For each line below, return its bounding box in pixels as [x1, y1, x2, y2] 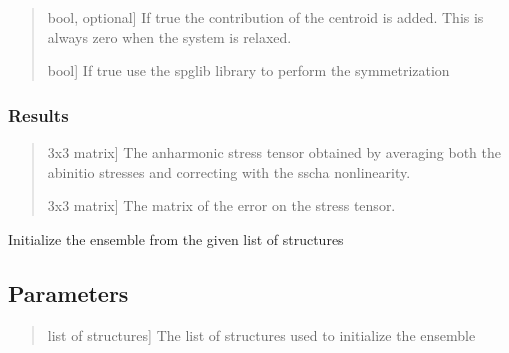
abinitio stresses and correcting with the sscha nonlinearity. [47, 161, 411, 182]
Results [8, 102, 69, 127]
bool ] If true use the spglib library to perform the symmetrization [47, 60, 450, 81]
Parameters [8, 277, 129, 308]
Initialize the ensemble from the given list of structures [8, 228, 344, 249]
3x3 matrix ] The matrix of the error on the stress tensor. [47, 195, 396, 216]
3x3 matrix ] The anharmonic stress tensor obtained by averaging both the [47, 142, 501, 162]
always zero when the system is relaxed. [47, 26, 292, 47]
